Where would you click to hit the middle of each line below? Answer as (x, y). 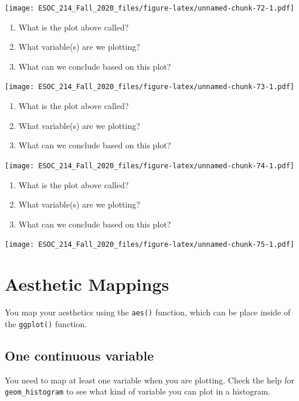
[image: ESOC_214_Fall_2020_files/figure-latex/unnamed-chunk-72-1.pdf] (149, 8)
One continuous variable (79, 355)
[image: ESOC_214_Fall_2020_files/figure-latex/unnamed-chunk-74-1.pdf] (149, 166)
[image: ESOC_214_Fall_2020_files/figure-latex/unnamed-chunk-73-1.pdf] (149, 87)
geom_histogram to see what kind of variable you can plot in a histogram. (138, 391)
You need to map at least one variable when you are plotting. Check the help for (150, 380)
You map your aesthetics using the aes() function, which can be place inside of (148, 312)
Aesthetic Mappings (87, 284)
